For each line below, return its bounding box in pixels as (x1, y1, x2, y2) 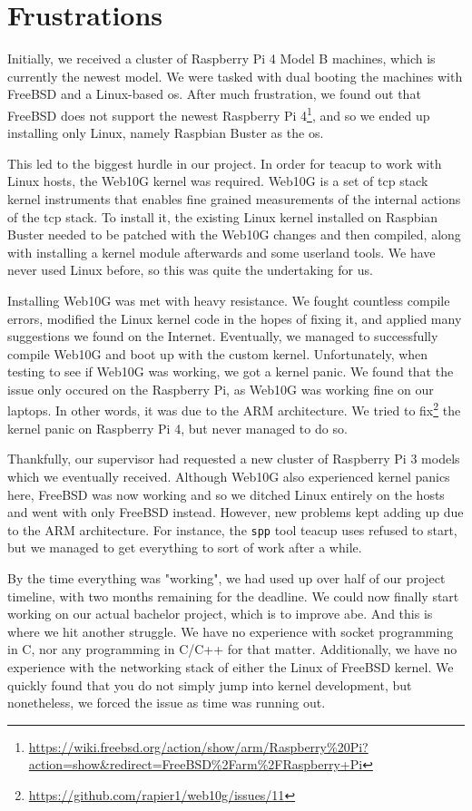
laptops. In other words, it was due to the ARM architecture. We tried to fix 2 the (7, 398, 461, 420)
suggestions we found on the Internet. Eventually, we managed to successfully (7, 327, 438, 346)
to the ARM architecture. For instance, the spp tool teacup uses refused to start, (7, 520, 457, 539)
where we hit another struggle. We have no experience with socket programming (7, 621, 454, 640)
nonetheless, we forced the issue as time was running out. (7, 693, 326, 712)
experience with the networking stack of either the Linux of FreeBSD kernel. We (7, 657, 454, 676)
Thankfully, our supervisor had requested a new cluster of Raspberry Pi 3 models (7, 449, 460, 468)
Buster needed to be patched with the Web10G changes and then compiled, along (7, 225, 461, 244)
